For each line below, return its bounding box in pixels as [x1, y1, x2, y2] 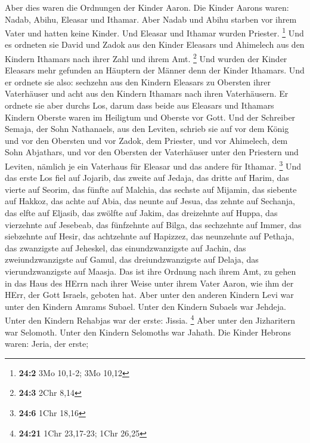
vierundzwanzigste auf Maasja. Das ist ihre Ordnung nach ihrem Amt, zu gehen [5, 265, 296, 278]
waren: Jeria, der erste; [5, 337, 89, 350]
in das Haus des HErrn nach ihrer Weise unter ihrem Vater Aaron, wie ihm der [5, 276, 294, 289]
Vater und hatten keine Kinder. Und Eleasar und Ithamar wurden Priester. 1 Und [5, 25, 304, 39]
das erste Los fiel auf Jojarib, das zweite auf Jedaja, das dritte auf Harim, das [5, 171, 289, 184]
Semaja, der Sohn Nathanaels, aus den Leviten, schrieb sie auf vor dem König [5, 122, 289, 135]
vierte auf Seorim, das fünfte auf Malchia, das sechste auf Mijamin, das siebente [5, 183, 297, 195]
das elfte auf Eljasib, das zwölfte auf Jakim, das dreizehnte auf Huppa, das [5, 207, 278, 219]
